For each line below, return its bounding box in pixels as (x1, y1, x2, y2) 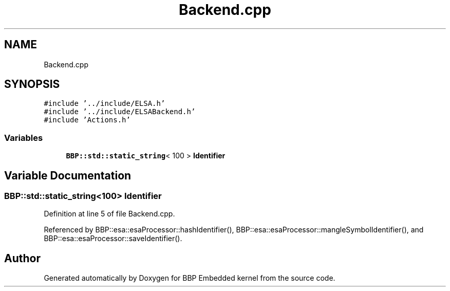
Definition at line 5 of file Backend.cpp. (44, 209, 175, 219)
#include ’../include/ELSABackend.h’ (44, 107, 196, 116)
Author (4, 251, 41, 265)
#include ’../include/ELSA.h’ (44, 99, 165, 108)
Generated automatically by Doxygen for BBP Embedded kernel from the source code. (44, 274, 335, 283)
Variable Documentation (4, 169, 132, 182)
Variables (4, 132, 43, 143)
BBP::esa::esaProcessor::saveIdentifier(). (44, 234, 182, 243)
